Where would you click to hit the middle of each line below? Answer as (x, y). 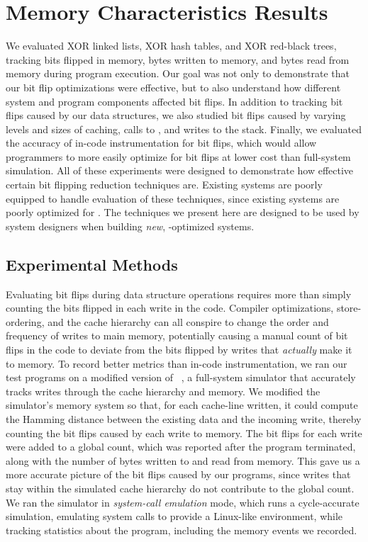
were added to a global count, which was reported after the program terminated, (181, 447)
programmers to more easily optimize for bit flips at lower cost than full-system (178, 156)
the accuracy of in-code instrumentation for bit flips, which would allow (161, 143)
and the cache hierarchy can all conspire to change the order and (188, 321)
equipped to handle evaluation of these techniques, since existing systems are (173, 198)
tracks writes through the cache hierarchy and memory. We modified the (163, 391)
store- (349, 308)
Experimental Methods (92, 264)
